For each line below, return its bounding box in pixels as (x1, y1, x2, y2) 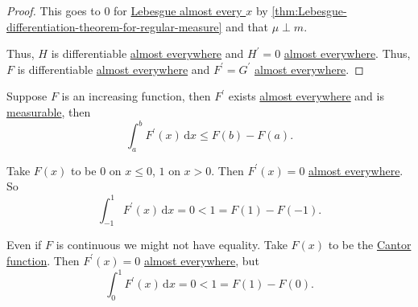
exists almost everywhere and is (228, 88, 384, 104)
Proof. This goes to (6, 2, 101, 18)
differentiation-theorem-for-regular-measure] (6, 18, 222, 35)
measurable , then (6, 103, 91, 120)
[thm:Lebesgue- (271, 2, 347, 18)
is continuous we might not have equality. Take (56, 236, 288, 253)
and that (226, 18, 269, 35)
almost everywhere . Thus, (283, 45, 411, 62)
